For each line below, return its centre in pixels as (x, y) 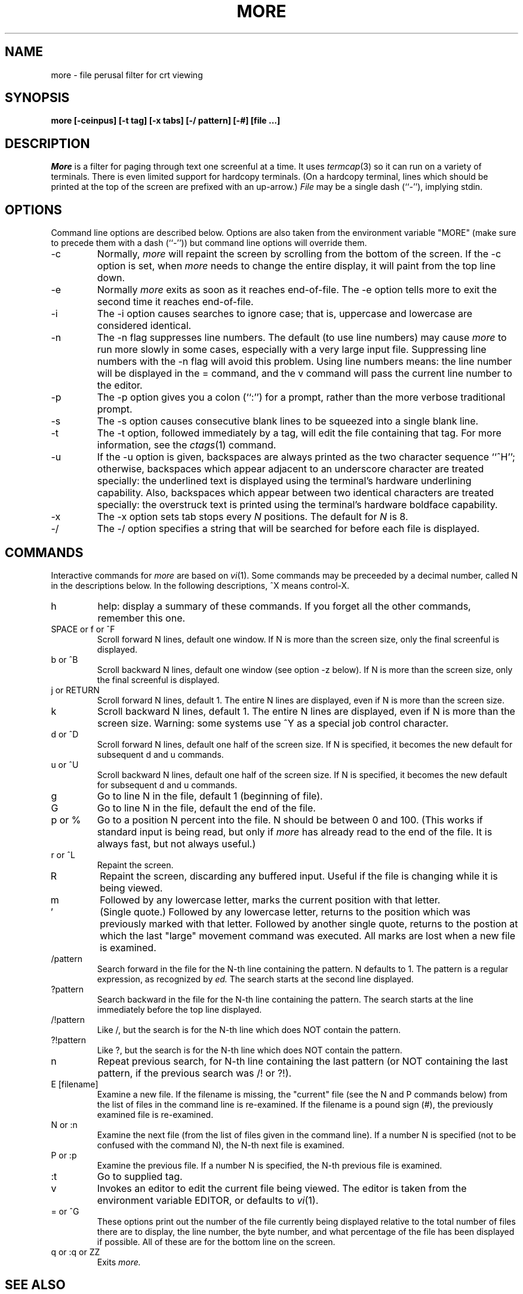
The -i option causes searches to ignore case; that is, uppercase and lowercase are (285, 314)
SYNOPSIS (37, 98)
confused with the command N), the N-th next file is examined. (221, 1145)
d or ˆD (65, 734)
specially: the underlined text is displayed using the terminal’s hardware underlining (284, 481)
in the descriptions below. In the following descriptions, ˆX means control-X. (200, 585)
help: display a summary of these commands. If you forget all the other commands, (284, 606)
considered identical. (144, 326)
